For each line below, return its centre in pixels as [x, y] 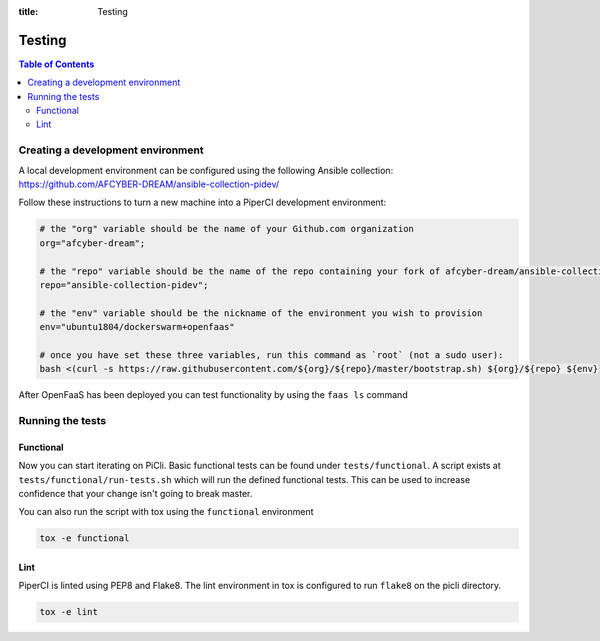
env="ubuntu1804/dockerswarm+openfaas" [137, 327]
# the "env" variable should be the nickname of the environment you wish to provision [261, 313]
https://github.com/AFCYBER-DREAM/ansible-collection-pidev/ [149, 184]
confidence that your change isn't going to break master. [135, 493]
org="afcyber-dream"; [92, 243]
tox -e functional [84, 538]
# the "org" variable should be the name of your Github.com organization [227, 229]
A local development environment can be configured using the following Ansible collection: [206, 170]
